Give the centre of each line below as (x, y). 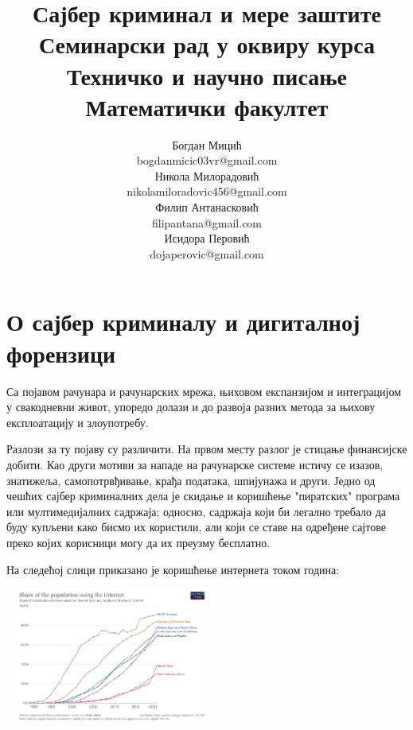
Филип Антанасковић (207, 207)
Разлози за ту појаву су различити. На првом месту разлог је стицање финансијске (207, 449)
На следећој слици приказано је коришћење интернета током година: (173, 569)
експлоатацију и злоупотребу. (78, 422)
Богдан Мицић (207, 144)
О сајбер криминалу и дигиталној (183, 322)
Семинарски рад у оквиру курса (207, 44)
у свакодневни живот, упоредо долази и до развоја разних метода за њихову (191, 407)
